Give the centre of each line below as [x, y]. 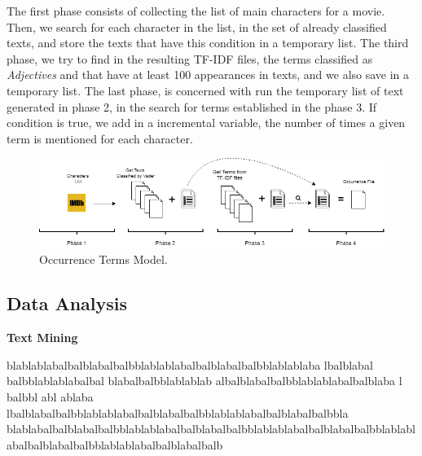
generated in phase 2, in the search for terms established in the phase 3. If [192, 106]
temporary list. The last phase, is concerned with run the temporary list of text [205, 90]
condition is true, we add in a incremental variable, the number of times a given [206, 123]
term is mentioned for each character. [100, 138]
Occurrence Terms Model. [103, 259]
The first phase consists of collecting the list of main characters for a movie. [196, 11]
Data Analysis [67, 303]
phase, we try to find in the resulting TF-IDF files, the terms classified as [190, 58]
